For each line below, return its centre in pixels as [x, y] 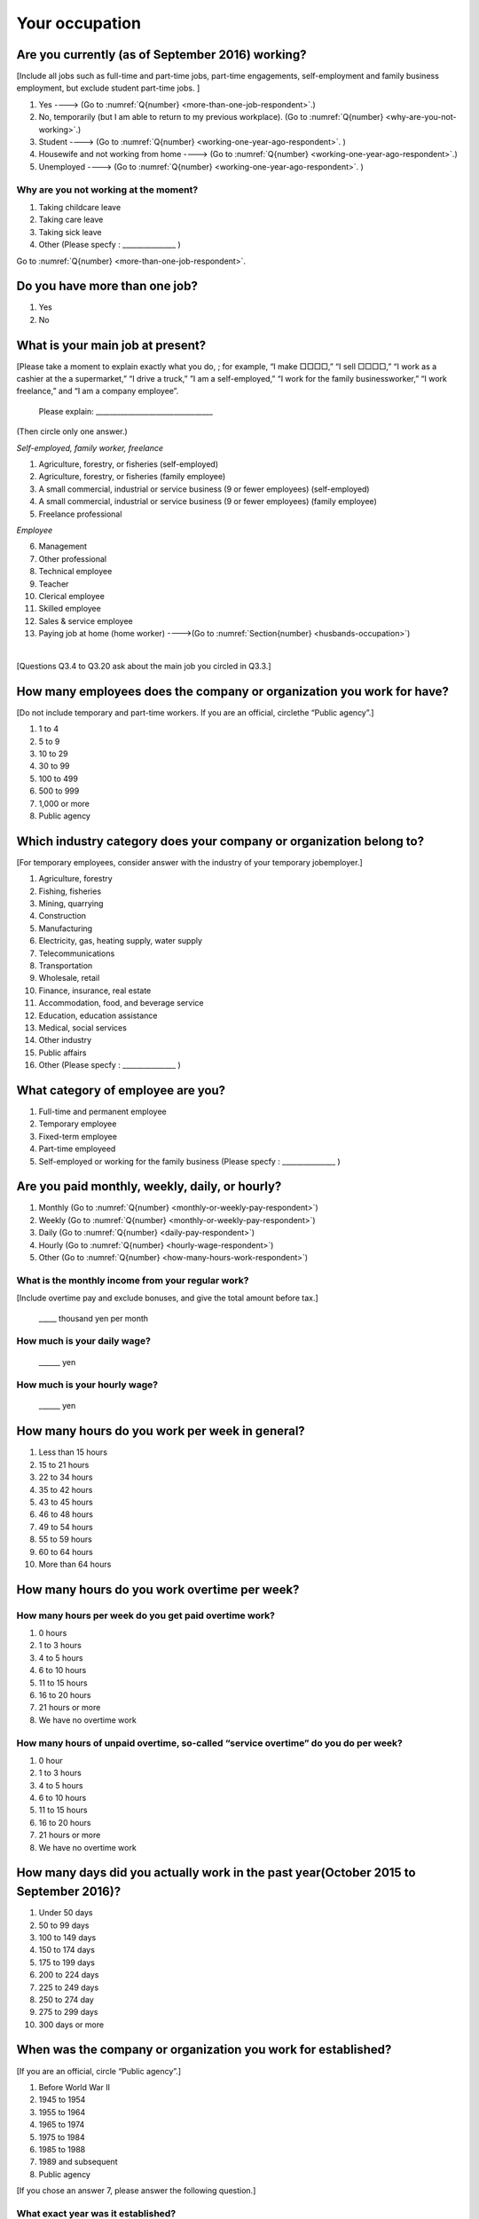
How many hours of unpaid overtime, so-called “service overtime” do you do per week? [209, 1742]
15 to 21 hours [64, 1465]
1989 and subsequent [78, 2162]
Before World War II [75, 2087]
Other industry [65, 1040]
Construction [63, 916]
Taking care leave [71, 220]
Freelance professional [80, 514]
